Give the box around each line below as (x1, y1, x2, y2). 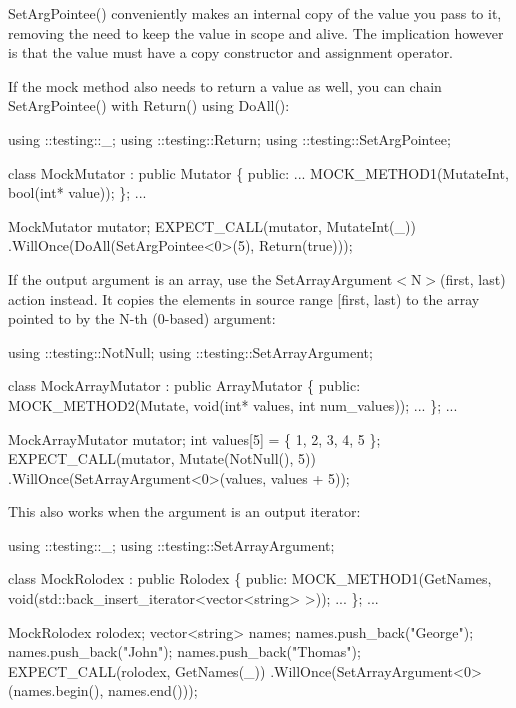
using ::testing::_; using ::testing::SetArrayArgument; (8, 534, 335, 555)
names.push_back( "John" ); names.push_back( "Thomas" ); (8, 641, 361, 662)
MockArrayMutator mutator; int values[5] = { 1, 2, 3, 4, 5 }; (8, 428, 381, 449)
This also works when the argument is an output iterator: (8, 501, 361, 522)
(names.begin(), (8, 680, 104, 701)
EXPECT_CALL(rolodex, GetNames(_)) (8, 660, 266, 681)
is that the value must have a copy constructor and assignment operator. (8, 42, 454, 63)
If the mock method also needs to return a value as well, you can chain (8, 75, 442, 96)
